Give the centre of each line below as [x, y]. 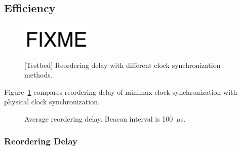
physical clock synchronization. [52, 102]
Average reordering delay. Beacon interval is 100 [99, 118]
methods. [38, 75]
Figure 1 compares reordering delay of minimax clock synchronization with [121, 91]
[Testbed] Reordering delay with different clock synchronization [123, 65]
